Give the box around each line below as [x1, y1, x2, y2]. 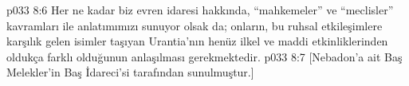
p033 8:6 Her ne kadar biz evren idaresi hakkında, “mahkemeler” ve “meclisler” [6, 2, 394, 18]
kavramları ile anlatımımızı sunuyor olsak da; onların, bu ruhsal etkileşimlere [6, 17, 383, 33]
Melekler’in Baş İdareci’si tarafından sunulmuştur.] [6, 64, 254, 80]
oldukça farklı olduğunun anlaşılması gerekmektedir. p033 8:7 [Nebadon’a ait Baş [6, 48, 403, 64]
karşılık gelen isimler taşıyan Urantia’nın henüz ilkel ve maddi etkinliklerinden [6, 33, 388, 49]
